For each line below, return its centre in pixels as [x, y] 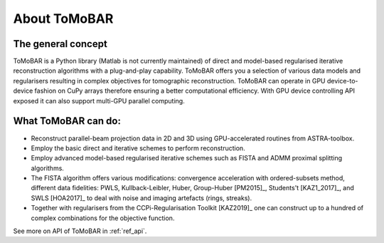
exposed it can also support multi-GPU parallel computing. [99, 100]
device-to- [342, 81]
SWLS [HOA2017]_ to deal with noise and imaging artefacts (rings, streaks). [142, 198]
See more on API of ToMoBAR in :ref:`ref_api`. [80, 231]
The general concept [60, 44]
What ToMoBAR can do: [67, 121]
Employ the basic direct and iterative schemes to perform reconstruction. [138, 148]
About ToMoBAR [63, 19]
